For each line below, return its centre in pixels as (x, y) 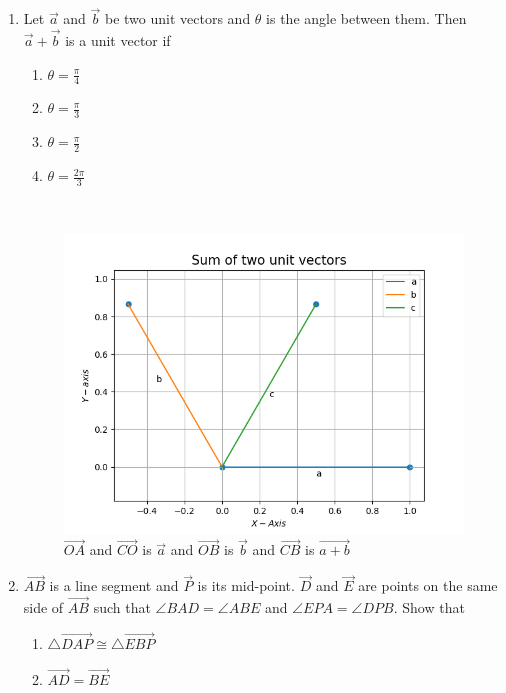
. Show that (429, 607)
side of (43, 607)
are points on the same (428, 585)
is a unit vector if (118, 40)
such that (122, 607)
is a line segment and (114, 585)
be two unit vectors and (178, 18)
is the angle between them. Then (366, 18)
